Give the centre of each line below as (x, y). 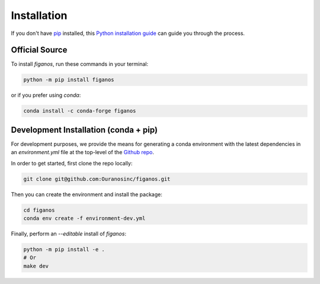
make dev (36, 266)
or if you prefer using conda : (46, 95)
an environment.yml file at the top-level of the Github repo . (82, 152)
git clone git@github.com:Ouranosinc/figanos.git (97, 179)
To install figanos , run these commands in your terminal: (80, 64)
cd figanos (39, 210)
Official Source (39, 50)
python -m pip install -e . (64, 249)
